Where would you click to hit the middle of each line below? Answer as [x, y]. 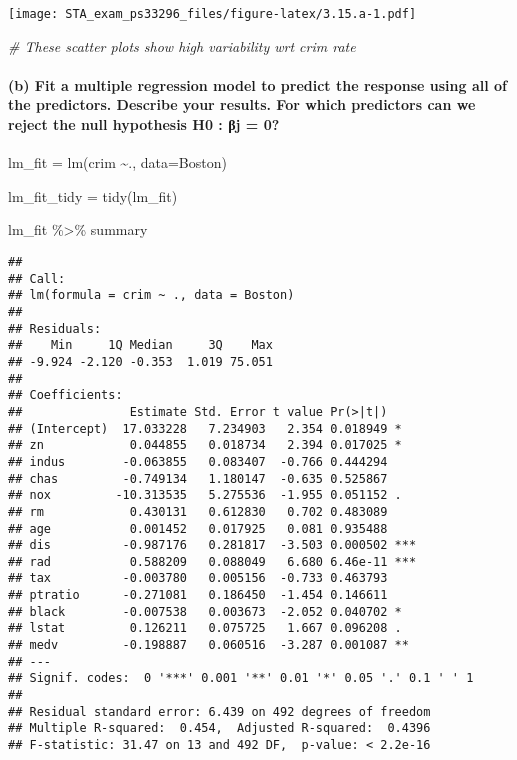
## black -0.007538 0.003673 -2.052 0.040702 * [205, 611]
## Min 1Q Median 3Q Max [140, 345]
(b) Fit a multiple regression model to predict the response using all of [257, 84]
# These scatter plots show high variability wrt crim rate [182, 45]
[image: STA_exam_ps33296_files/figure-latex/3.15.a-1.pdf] [212, 14]
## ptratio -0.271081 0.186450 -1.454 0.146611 [198, 595]
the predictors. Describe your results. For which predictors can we [242, 104]
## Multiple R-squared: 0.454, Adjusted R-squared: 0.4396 [219, 728]
